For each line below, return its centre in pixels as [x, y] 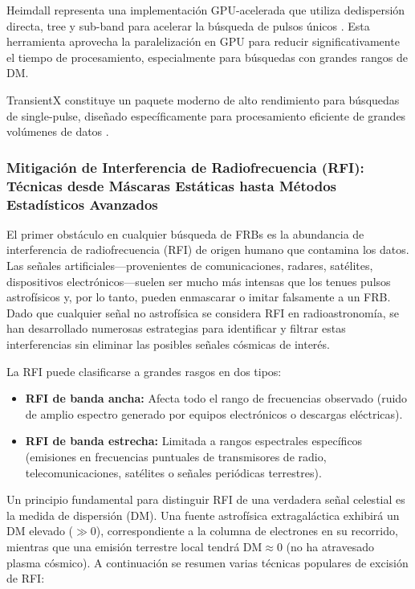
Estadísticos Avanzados [82, 204]
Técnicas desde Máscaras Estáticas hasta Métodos [172, 185]
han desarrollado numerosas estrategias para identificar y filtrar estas [176, 328]
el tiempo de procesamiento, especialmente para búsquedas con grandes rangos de [207, 57]
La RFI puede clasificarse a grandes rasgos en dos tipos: [144, 371]
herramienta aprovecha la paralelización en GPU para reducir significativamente [203, 41]
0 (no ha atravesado [325, 546]
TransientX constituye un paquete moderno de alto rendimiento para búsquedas [203, 99]
